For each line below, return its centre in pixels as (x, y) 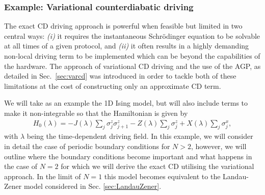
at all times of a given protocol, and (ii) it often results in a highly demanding (127, 46)
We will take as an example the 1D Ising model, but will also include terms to (126, 103)
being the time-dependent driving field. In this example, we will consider (140, 136)
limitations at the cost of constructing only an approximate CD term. (113, 86)
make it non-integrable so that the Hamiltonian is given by (96, 113)
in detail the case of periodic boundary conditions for (87, 146)
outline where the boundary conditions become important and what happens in (128, 156)
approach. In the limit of (43, 176)
